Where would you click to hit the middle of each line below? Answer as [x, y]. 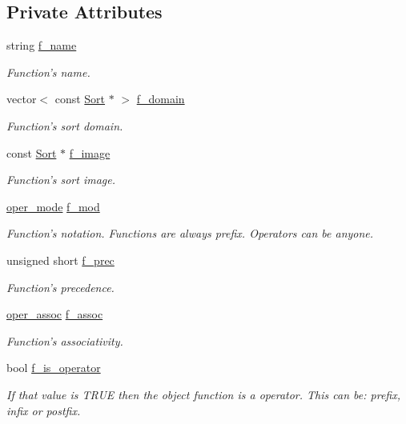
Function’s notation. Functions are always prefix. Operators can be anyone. [190, 233]
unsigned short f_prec [60, 260]
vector [22, 99]
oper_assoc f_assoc [55, 314]
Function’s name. [48, 72]
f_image [90, 152]
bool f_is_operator [54, 368]
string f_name [42, 45]
